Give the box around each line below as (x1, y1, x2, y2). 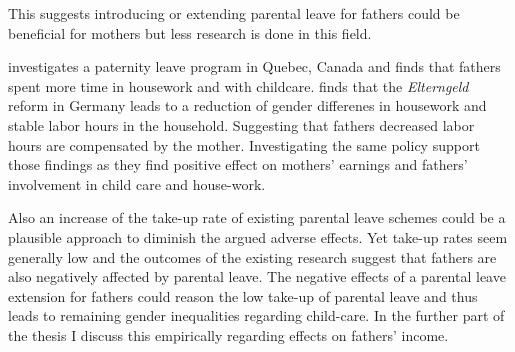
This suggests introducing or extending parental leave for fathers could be (8, 3, 460, 23)
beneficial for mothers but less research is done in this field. (8, 22, 372, 43)
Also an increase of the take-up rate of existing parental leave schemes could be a (8, 207, 506, 228)
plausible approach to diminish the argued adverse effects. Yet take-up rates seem (8, 226, 508, 247)
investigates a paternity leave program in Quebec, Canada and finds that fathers (8, 56, 501, 77)
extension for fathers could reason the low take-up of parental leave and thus (8, 285, 478, 306)
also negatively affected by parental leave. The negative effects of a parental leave (8, 266, 506, 287)
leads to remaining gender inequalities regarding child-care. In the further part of (8, 305, 505, 326)
